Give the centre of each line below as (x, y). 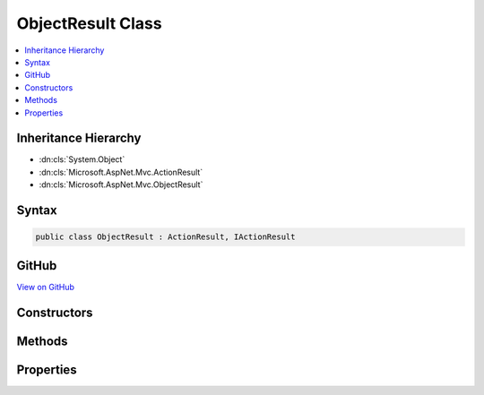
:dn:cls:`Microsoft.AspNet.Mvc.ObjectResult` (121, 185)
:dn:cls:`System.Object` (82, 159)
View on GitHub (46, 287)
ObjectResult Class (89, 23)
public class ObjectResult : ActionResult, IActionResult (165, 237)
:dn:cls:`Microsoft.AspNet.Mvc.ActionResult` (121, 172)
